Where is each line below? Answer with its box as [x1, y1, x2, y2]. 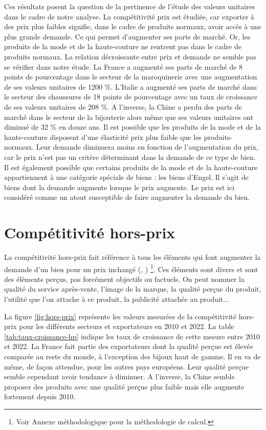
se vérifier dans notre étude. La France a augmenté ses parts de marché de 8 [4, 61, 243, 72]
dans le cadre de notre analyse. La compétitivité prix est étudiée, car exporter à [4, 11, 255, 22]
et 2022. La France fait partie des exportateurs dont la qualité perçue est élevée [4, 341, 253, 352]
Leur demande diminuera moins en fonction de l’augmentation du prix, [36, 141, 259, 152]
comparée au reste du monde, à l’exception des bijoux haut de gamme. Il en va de [4, 351, 261, 361]
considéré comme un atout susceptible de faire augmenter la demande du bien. [4, 192, 250, 202]
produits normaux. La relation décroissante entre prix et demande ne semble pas [4, 51, 257, 62]
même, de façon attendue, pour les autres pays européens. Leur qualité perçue [4, 361, 249, 372]
